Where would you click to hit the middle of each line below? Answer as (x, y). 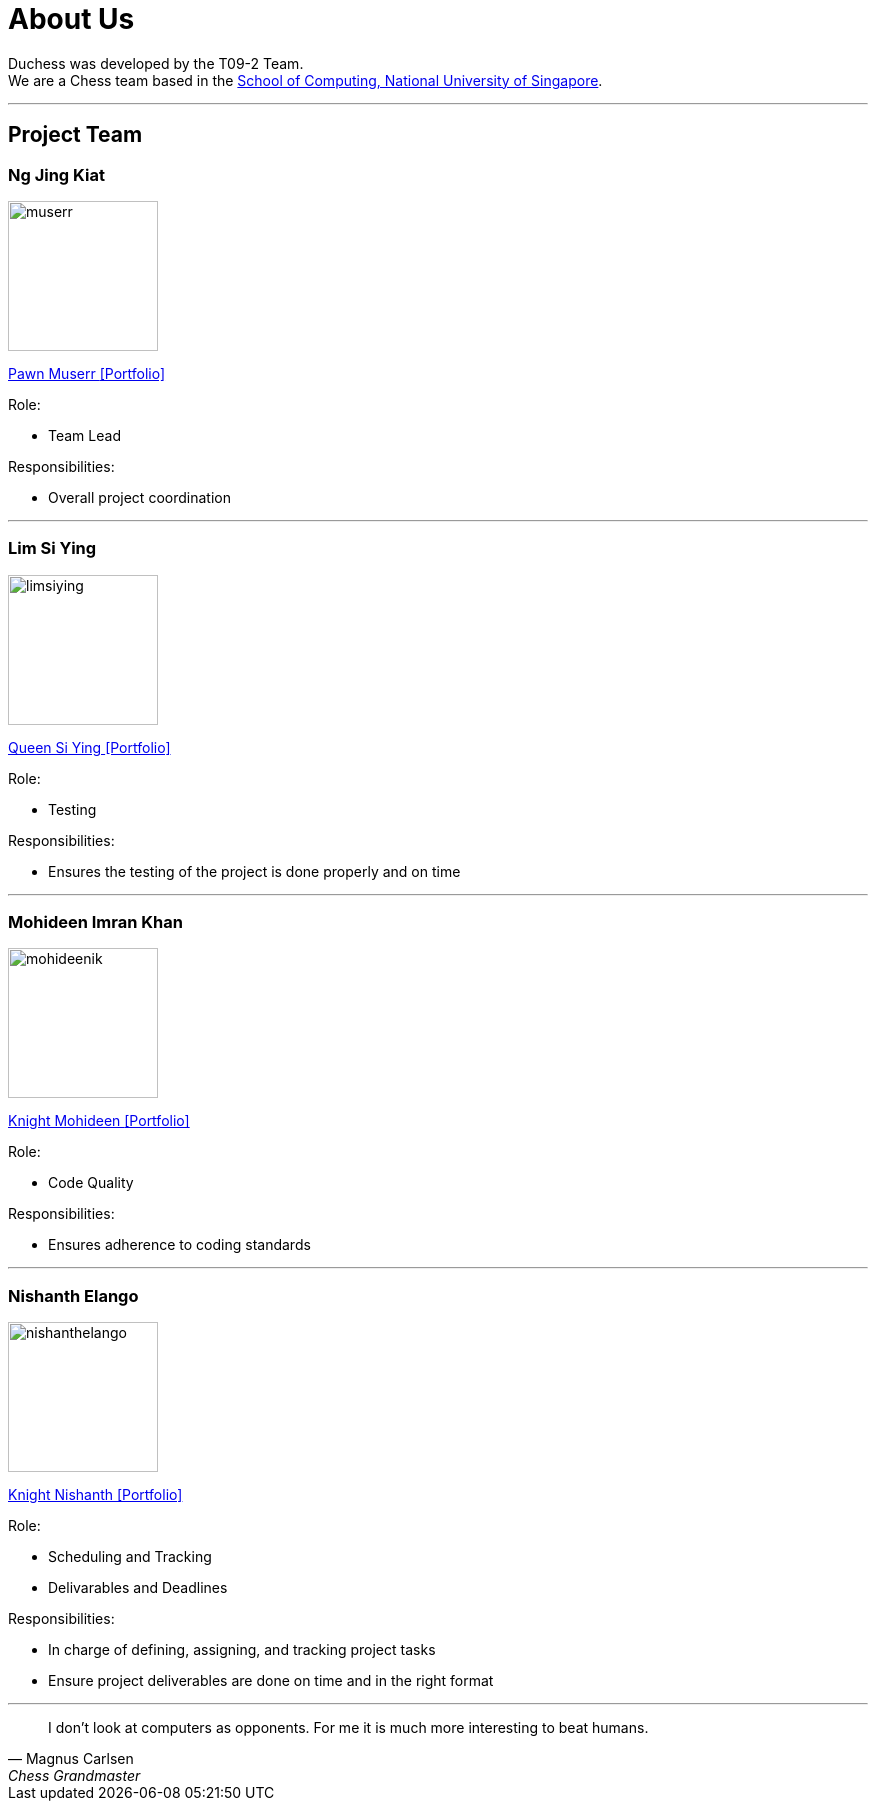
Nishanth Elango (73, 1295)
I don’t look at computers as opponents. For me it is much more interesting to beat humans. (348, 1728)
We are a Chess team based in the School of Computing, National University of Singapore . (305, 80)
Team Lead (84, 435)
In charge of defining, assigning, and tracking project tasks (242, 1650)
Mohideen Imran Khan (95, 922)
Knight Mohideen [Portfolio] (99, 1121)
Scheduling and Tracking (130, 1557)
